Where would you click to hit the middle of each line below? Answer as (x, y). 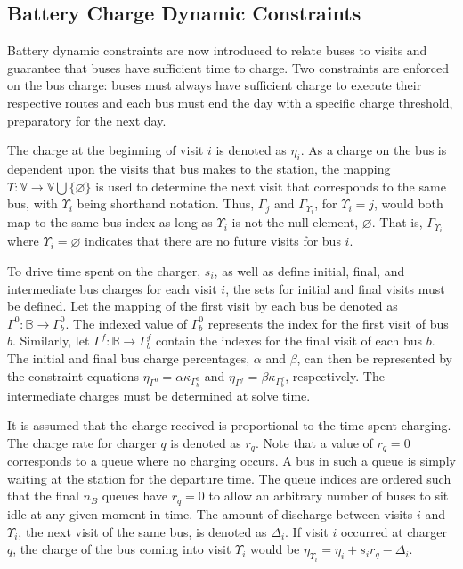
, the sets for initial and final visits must (335, 288)
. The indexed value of (126, 323)
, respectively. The (335, 375)
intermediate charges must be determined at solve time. (159, 395)
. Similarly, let (51, 341)
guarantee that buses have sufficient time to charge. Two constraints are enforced (228, 67)
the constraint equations (73, 375)
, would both (409, 203)
